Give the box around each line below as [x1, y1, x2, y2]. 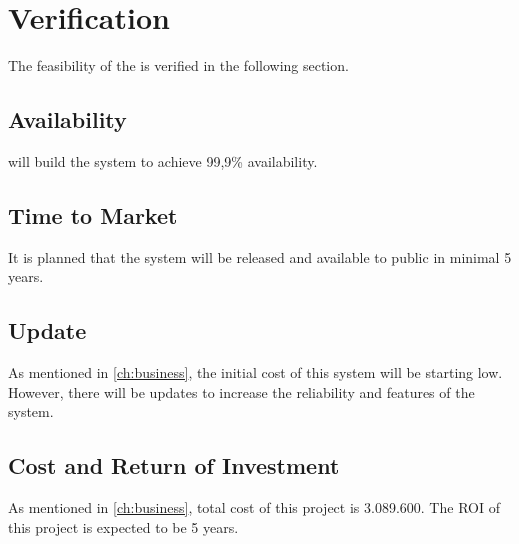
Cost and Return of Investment [8, 450, 340, 481]
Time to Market [8, 199, 178, 230]
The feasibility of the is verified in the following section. [8, 55, 349, 76]
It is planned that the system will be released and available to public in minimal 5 [8, 246, 512, 267]
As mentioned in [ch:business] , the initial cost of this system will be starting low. [8, 362, 503, 383]
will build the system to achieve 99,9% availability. [8, 150, 318, 171]
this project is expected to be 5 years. [8, 516, 239, 537]
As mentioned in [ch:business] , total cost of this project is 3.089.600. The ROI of [8, 497, 500, 518]
